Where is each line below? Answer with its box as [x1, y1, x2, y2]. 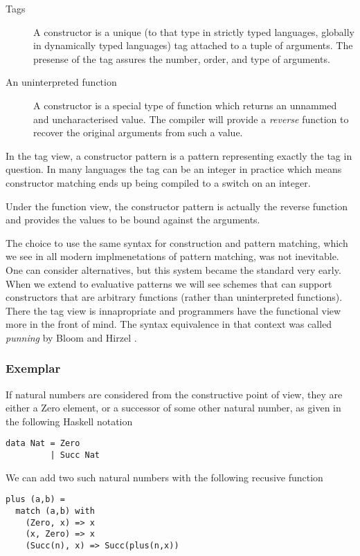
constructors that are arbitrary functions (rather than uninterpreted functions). [6, 290, 343, 304]
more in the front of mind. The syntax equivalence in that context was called [6, 317, 332, 331]
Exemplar [6, 360, 61, 377]
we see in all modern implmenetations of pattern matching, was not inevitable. [6, 249, 339, 263]
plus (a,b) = [6, 494, 65, 505]
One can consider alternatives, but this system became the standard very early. [6, 262, 341, 277]
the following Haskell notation [6, 414, 133, 428]
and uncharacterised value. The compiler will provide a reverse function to [33, 111, 349, 126]
